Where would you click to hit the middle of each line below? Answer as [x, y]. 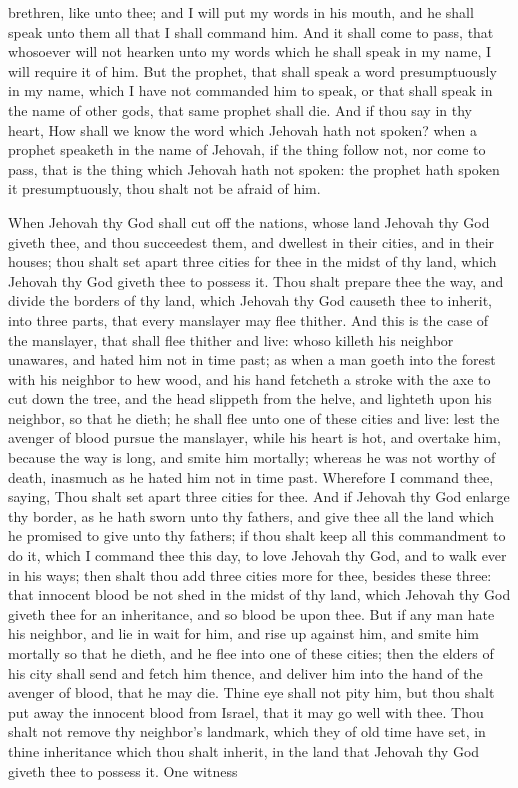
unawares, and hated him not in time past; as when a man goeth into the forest [252, 359]
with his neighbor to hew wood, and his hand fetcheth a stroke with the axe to [249, 378]
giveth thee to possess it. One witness [123, 770]
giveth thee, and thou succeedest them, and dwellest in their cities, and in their [251, 241]
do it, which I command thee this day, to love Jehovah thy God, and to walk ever [257, 555]
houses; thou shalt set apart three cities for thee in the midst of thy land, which [252, 261]
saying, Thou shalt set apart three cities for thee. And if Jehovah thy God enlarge [259, 496]
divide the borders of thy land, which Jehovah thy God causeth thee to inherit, [250, 300]
